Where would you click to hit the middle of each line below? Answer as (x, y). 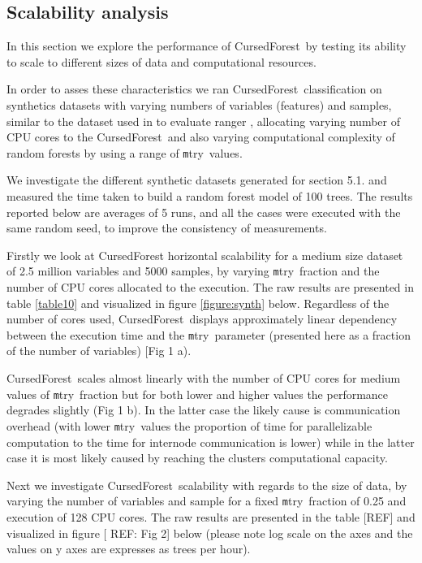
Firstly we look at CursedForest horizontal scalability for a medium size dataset (205, 255)
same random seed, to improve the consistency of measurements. (167, 228)
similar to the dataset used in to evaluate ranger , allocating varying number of (203, 121)
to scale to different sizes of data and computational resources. (161, 61)
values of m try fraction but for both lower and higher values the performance (198, 394)
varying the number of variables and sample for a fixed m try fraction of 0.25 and (207, 501)
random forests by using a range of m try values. (125, 152)
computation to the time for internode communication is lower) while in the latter (211, 442)
